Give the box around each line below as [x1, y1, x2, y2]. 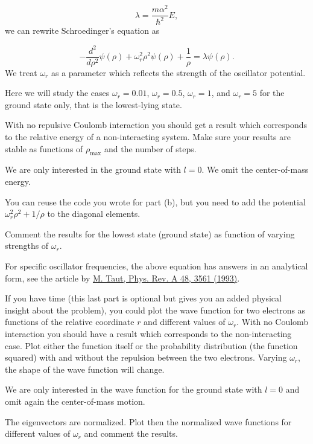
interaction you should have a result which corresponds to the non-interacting [5, 327, 292, 339]
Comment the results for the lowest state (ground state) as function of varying [5, 227, 295, 240]
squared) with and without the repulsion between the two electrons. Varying [5, 351, 287, 364]
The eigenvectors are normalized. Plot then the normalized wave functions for [5, 415, 292, 428]
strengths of [5, 239, 49, 252]
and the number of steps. [104, 142, 197, 155]
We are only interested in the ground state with [5, 163, 181, 176]
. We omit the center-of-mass [201, 163, 309, 176]
